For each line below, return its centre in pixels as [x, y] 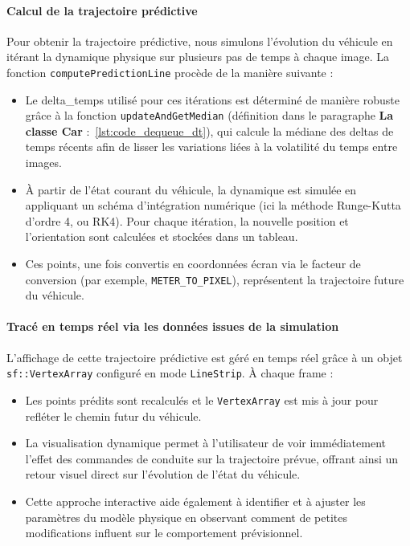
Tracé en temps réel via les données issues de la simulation [173, 326]
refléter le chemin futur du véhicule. [113, 416]
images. [43, 163]
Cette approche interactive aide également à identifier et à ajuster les [195, 501]
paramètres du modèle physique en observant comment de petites [186, 517]
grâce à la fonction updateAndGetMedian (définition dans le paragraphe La [209, 115]
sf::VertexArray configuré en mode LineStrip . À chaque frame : [170, 373]
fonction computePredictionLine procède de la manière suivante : [170, 72]
